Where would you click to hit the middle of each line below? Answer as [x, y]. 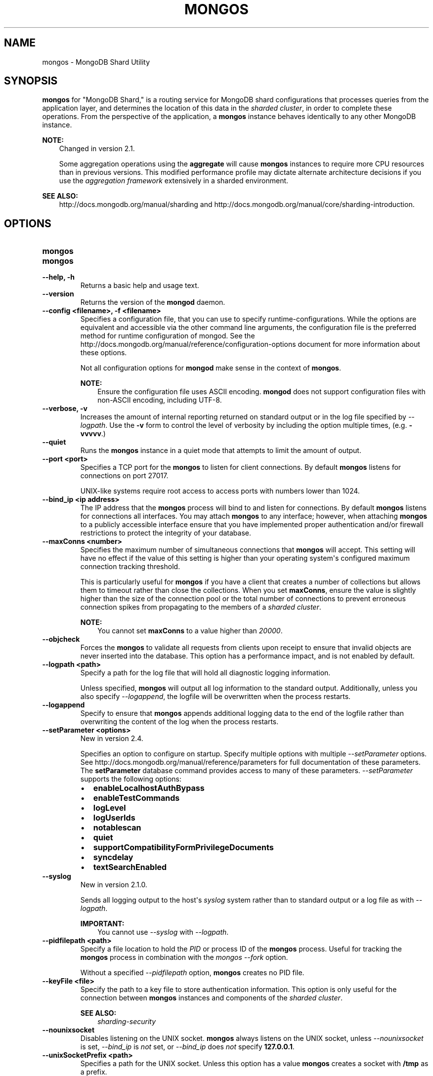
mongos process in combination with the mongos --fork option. [184, 957]
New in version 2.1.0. [114, 885]
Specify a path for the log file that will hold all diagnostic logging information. [205, 673]
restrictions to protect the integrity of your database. [166, 533]
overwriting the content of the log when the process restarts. [179, 722]
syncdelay [113, 857]
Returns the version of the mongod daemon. [153, 302]
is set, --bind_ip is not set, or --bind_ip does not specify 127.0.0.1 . [187, 1047]
